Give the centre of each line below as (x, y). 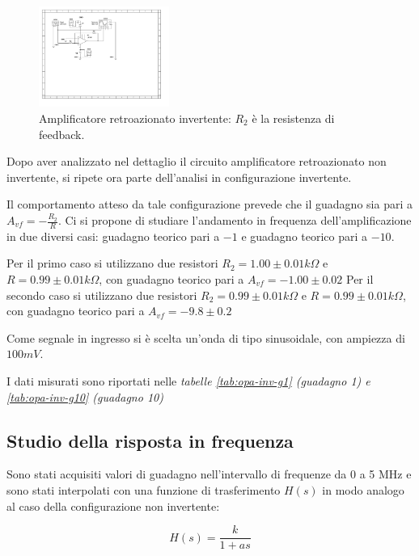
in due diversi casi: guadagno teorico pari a (113, 236)
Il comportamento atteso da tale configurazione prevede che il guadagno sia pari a (209, 204)
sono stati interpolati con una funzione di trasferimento (144, 489)
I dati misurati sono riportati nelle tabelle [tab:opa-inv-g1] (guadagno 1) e (188, 380)
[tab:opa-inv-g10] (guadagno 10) (85, 396)
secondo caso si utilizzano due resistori (102, 295)
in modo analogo (363, 489)
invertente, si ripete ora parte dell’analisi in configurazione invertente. (179, 177)
